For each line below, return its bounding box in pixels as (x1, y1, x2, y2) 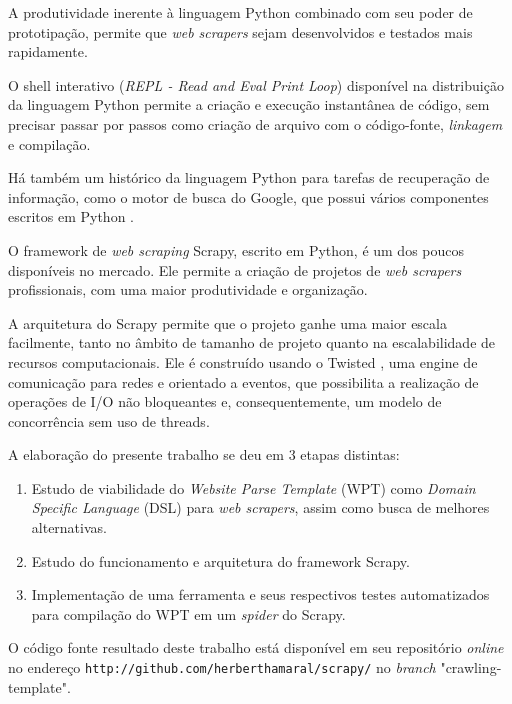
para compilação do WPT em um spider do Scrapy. (31, 603, 346, 624)
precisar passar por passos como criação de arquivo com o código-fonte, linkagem (8, 113, 503, 134)
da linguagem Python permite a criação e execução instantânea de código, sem (8, 94, 490, 115)
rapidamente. (8, 41, 88, 62)
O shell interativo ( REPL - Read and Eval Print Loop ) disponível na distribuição (8, 74, 504, 95)
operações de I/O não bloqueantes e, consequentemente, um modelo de (8, 391, 442, 412)
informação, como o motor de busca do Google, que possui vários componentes (8, 186, 489, 207)
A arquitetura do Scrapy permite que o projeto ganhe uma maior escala (8, 312, 447, 333)
